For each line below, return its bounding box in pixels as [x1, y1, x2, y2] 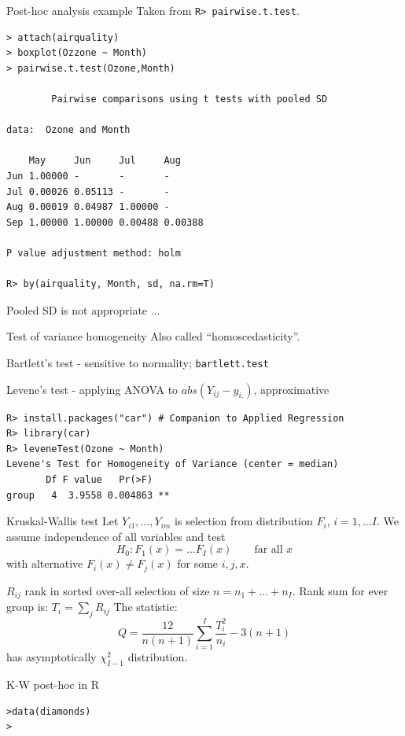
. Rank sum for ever [292, 582, 388, 598]
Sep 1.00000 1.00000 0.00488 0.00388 [6, 216, 204, 228]
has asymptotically [6, 649, 97, 665]
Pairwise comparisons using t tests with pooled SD [51, 94, 328, 105]
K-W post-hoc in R [6, 676, 100, 693]
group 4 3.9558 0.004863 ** [6, 489, 170, 501]
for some [177, 555, 219, 572]
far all [254, 544, 283, 556]
